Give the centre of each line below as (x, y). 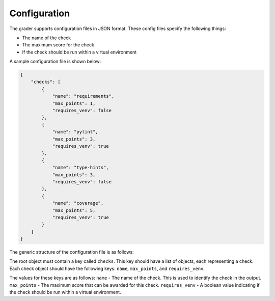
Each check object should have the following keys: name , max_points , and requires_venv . (107, 268)
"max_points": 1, (74, 103)
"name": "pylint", (75, 132)
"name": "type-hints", (80, 168)
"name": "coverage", (78, 203)
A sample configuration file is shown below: (55, 62)
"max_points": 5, (74, 210)
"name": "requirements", (83, 96)
